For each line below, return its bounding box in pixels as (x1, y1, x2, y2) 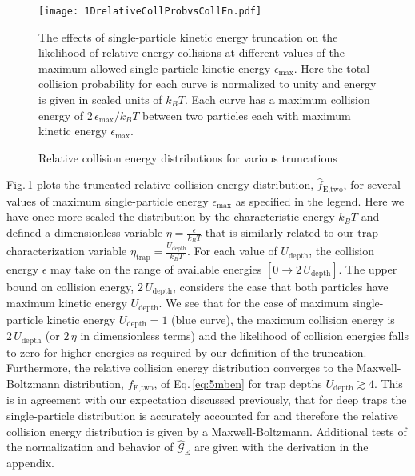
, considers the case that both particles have (173, 278, 389, 295)
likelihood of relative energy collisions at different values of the (38, 44, 345, 61)
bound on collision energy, (6, 278, 134, 295)
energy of (38, 106, 84, 123)
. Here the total (293, 59, 370, 76)
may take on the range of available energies (50, 261, 262, 278)
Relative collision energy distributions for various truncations (38, 149, 337, 166)
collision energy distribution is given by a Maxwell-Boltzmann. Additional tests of (6, 422, 407, 439)
